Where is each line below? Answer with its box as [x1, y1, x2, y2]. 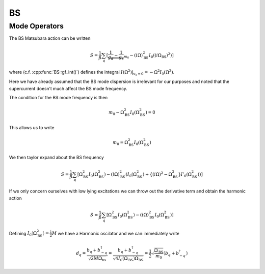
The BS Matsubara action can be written [9, 35, 91, 41]
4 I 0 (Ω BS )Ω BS [115, 256, 144, 263]
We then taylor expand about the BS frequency [9, 155, 104, 161]
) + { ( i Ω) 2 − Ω [142, 170, 172, 177]
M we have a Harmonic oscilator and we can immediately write [52, 230, 180, 236]
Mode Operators [9, 22, 64, 30]
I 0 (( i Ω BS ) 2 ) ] [149, 52, 174, 59]
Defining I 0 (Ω [9, 230, 37, 238]
